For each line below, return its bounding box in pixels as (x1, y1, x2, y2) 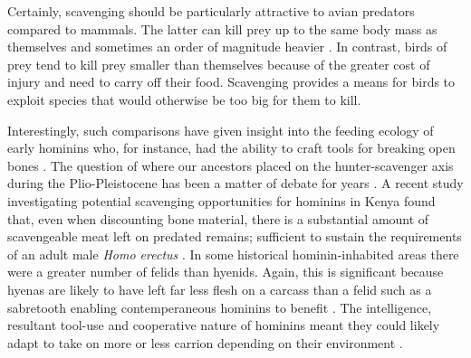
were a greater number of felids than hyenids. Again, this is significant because (7, 262, 444, 281)
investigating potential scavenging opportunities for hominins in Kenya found (7, 191, 436, 210)
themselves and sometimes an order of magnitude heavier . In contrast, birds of (7, 37, 447, 56)
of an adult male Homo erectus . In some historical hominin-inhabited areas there (7, 244, 459, 263)
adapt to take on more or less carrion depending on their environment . (7, 333, 403, 352)
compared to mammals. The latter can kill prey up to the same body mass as (7, 19, 437, 38)
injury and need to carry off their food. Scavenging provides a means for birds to (7, 72, 456, 91)
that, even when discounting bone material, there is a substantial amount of (7, 209, 429, 228)
